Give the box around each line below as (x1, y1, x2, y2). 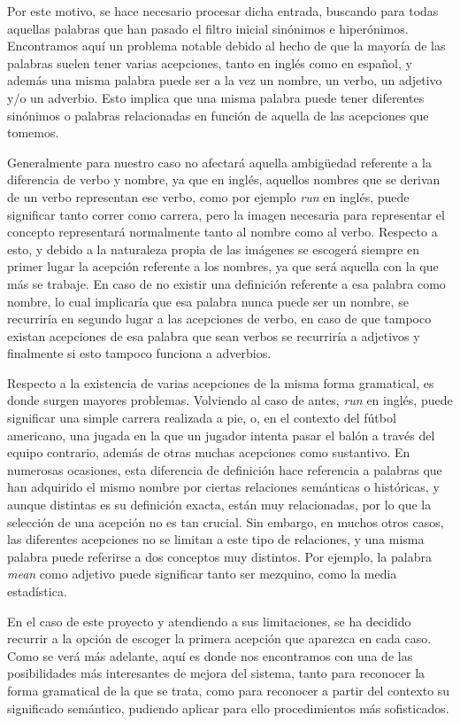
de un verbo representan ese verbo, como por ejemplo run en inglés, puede (7, 187, 410, 206)
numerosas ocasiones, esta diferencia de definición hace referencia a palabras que (7, 460, 442, 478)
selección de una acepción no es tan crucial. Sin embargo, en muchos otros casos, (7, 512, 444, 531)
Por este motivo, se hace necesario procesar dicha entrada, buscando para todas (7, 2, 439, 19)
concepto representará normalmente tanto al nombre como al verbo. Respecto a (7, 222, 438, 241)
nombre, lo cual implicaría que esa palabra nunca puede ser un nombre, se (7, 292, 409, 310)
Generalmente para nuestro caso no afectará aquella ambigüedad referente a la (7, 152, 432, 171)
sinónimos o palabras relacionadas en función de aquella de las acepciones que (7, 105, 429, 124)
